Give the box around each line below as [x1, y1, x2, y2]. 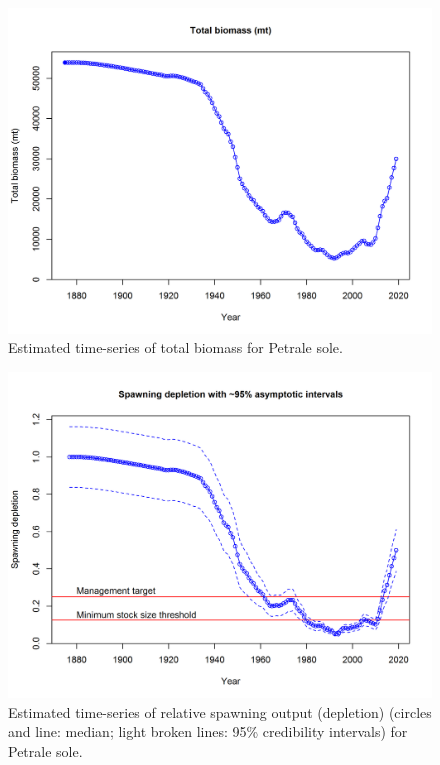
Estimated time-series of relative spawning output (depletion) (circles [8, 701, 432, 722]
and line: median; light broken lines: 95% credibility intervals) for [8, 721, 408, 742]
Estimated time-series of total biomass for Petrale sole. [8, 337, 343, 358]
